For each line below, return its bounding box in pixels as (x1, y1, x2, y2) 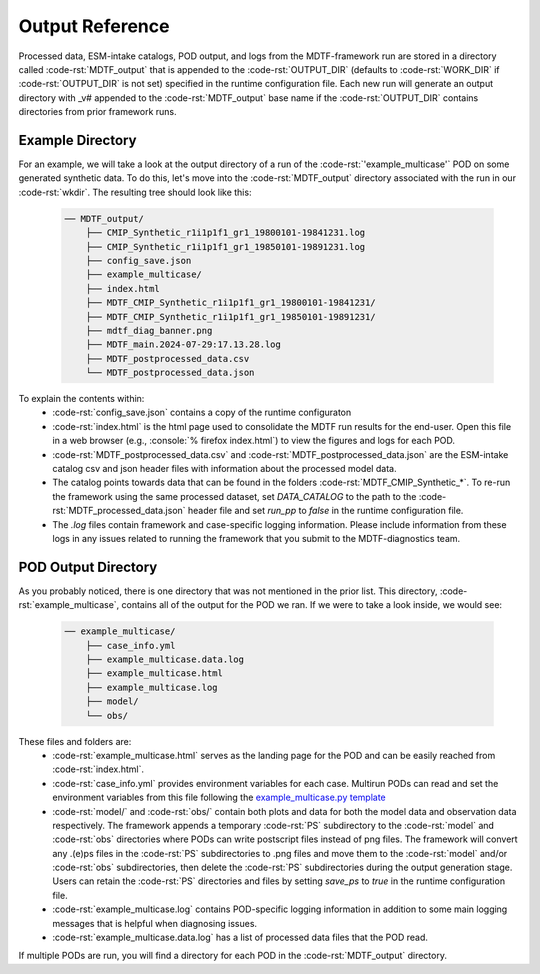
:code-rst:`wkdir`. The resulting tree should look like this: (18, 186, 252, 198)
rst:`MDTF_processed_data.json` (52, 505, 186, 517)
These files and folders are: (18, 735, 132, 747)
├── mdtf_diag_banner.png (85, 325, 213, 336)
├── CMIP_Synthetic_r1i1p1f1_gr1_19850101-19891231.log (85, 241, 366, 252)
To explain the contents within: (18, 393, 145, 405)
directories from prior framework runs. (18, 106, 177, 118)
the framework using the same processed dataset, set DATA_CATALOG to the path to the (52, 490, 417, 502)
